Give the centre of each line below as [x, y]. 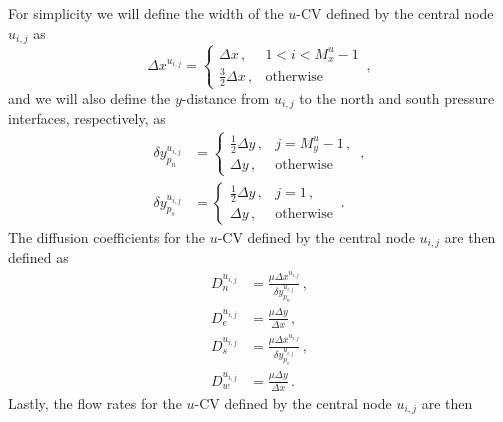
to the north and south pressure [397, 97]
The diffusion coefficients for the [106, 236]
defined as [38, 257]
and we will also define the [89, 97]
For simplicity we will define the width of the [146, 13]
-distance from [225, 97]
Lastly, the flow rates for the [95, 402]
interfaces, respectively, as [87, 118]
